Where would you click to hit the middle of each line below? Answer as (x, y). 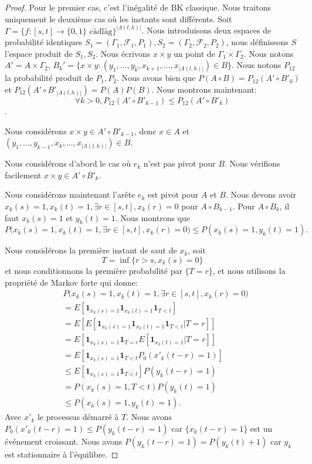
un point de (194, 53)
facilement (23, 175)
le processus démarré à (78, 417)
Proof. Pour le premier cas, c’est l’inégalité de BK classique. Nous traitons (138, 7)
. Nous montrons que (153, 217)
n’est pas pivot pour (179, 163)
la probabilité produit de (49, 78)
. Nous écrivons (123, 53)
